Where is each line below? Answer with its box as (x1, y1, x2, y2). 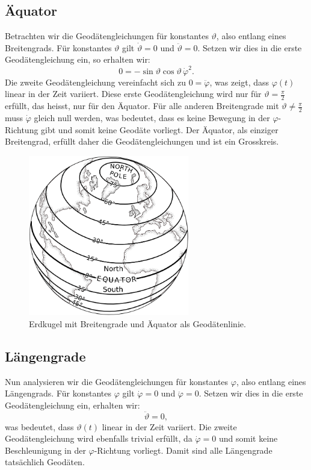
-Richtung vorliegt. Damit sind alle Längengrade (94, 443, 273, 456)
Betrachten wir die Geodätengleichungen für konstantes (5, 30, 209, 42)
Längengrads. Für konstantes (5, 387, 111, 399)
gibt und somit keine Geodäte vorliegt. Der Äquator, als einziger (41, 123, 279, 136)
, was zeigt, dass (209, 75, 269, 88)
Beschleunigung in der (5, 443, 86, 456)
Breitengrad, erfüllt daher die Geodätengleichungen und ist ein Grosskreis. (5, 135, 279, 148)
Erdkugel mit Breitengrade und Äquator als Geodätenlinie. (29, 317, 246, 330)
